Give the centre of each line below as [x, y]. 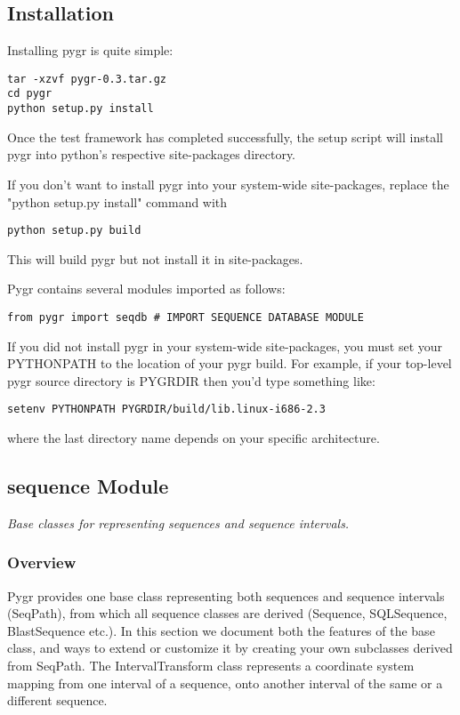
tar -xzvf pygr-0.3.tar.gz [87, 79]
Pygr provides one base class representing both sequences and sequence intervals [226, 595]
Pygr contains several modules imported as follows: [146, 289]
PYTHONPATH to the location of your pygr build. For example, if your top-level [230, 363]
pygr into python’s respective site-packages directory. [152, 154]
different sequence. [57, 700]
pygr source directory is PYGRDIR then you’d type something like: [191, 380]
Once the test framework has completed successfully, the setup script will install [225, 137]
